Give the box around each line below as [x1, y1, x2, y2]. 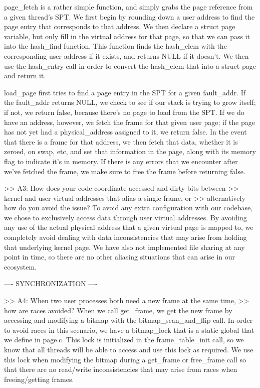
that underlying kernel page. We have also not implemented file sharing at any [4, 241, 245, 252]
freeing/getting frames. [4, 373, 74, 384]
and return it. [4, 70, 46, 81]
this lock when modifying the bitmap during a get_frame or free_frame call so [4, 354, 246, 364]
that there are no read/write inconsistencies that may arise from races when [4, 364, 237, 374]
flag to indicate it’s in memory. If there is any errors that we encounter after [4, 156, 238, 166]
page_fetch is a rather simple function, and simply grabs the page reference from [4, 2, 253, 12]
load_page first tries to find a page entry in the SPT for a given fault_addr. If [4, 87, 246, 97]
